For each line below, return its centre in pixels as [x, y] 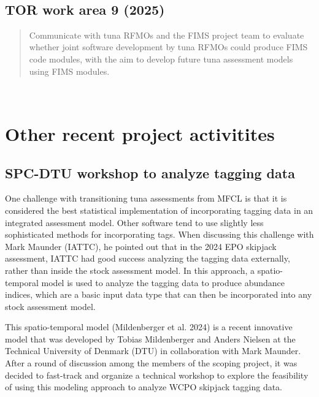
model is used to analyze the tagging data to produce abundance [163, 282]
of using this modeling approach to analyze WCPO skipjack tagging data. [144, 387]
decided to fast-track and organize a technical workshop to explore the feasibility [157, 375]
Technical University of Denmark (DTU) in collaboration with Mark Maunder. [153, 351]
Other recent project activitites [140, 133]
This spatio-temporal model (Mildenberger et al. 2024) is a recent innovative [149, 327]
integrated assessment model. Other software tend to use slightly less [134, 222]
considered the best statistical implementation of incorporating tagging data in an [159, 210]
